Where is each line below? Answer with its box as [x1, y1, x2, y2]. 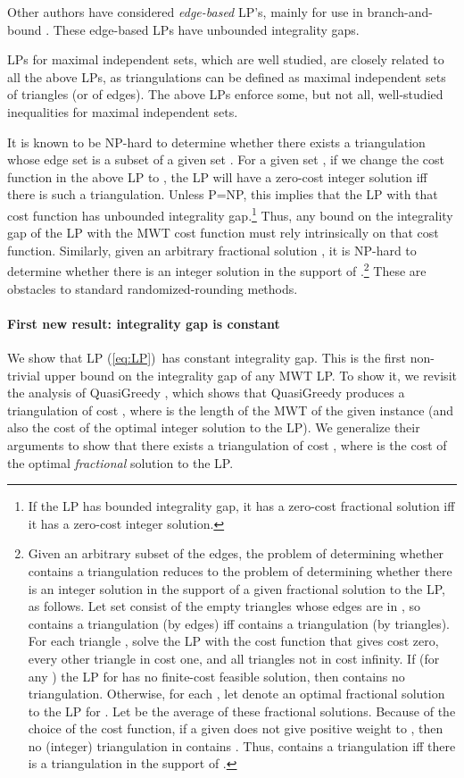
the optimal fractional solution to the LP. [7, 453, 234, 472]
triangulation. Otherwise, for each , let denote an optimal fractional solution [28, 684, 445, 703]
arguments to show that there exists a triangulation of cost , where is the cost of [7, 435, 447, 454]
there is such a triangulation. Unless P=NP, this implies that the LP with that [7, 185, 438, 204]
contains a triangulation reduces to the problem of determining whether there [28, 561, 452, 580]
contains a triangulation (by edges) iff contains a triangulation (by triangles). [28, 614, 450, 632]
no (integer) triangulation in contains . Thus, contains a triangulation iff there [28, 736, 456, 755]
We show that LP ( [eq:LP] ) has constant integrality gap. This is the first [7, 348, 407, 367]
